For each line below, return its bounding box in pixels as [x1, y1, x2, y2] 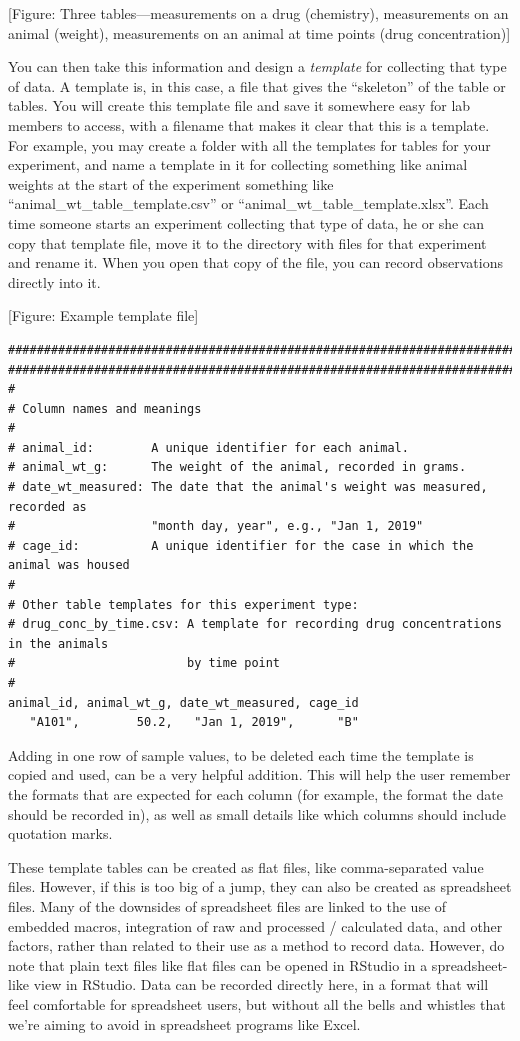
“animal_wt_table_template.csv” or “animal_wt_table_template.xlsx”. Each [8, 193, 489, 214]
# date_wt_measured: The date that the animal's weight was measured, [8, 480, 488, 495]
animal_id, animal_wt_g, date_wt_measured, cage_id [8, 695, 359, 710]
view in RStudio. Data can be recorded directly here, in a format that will [33, 974, 489, 995]
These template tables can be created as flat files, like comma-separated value [8, 856, 484, 877]
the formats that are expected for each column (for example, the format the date [8, 783, 503, 804]
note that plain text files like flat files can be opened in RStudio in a [8, 954, 428, 975]
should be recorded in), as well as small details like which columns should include [8, 803, 506, 824]
